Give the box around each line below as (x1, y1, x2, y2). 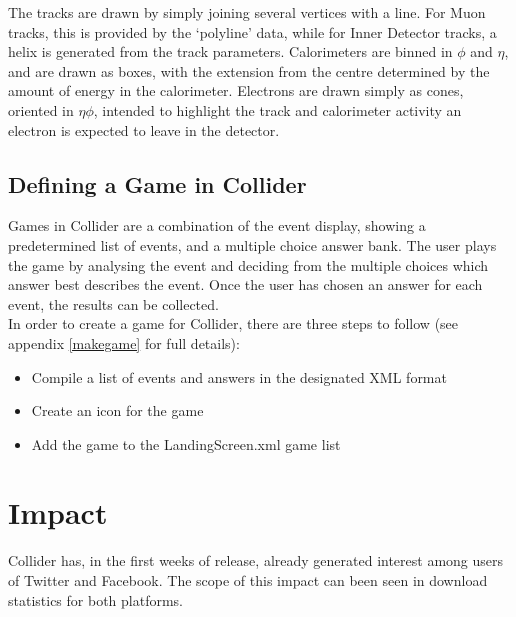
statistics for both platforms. (8, 589, 184, 610)
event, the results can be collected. (8, 293, 219, 314)
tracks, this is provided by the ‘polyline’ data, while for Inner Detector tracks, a (8, 21, 497, 42)
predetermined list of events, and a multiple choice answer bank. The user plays (8, 234, 497, 255)
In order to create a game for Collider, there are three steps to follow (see (8, 313, 459, 334)
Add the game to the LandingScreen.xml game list (31, 433, 341, 454)
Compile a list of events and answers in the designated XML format (31, 366, 447, 387)
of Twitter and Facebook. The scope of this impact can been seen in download (8, 570, 488, 591)
